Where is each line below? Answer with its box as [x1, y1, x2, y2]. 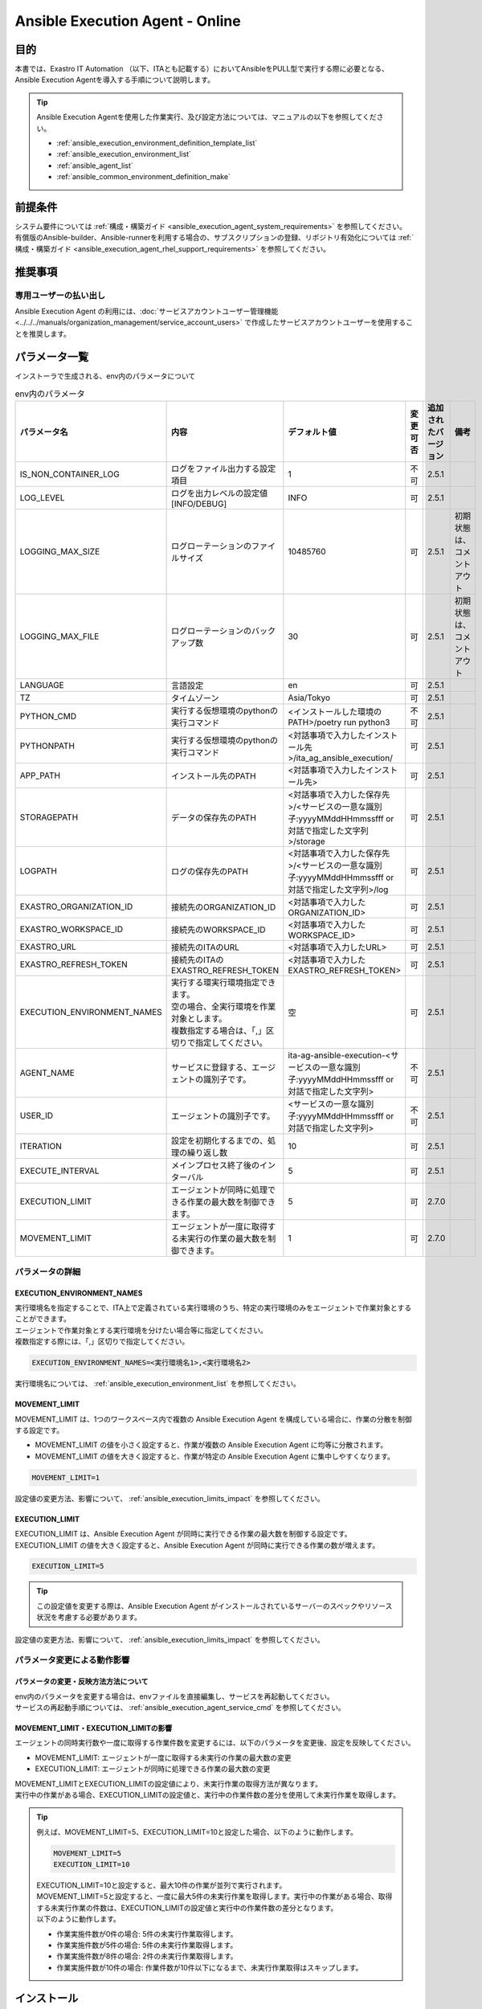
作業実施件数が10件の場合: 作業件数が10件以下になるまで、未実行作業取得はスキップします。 [56, 1962, 363, 1972]
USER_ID [19, 1110, 54, 1121]
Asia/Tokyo [288, 692, 331, 703]
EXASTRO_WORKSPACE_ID [19, 924, 124, 935]
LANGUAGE [19, 680, 64, 691]
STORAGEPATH [19, 812, 79, 823]
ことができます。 [14, 1314, 71, 1324]
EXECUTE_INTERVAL [19, 1165, 100, 1176]
